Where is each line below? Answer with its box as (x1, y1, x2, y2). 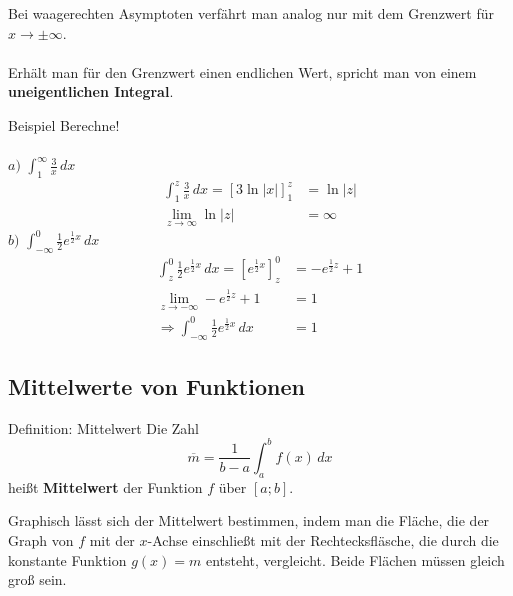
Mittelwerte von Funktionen (8, 371, 305, 402)
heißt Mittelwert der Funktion (8, 476, 203, 497)
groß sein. (8, 569, 67, 590)
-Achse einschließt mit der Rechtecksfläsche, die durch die (147, 529, 499, 550)
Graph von (8, 529, 74, 550)
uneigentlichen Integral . (8, 81, 174, 102)
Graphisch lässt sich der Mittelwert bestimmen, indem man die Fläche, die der (8, 510, 490, 531)
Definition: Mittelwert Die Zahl (8, 417, 200, 438)
